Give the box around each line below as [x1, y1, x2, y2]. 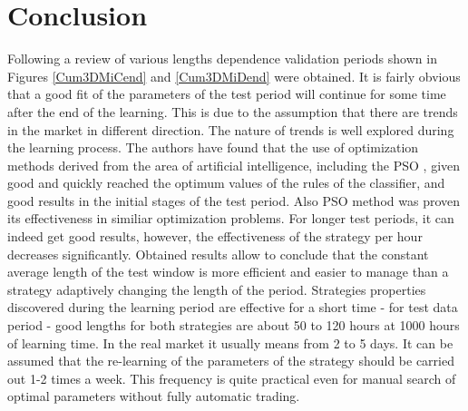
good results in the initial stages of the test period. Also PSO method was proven [7, 191, 461, 210]
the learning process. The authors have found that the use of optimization [7, 138, 419, 157]
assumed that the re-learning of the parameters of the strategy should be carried [7, 351, 454, 370]
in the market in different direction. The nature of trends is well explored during [7, 120, 454, 139]
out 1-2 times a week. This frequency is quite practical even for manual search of [7, 368, 456, 387]
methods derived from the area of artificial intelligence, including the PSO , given [7, 155, 461, 174]
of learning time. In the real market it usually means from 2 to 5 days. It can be [7, 333, 453, 352]
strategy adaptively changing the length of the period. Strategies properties [7, 279, 426, 298]
